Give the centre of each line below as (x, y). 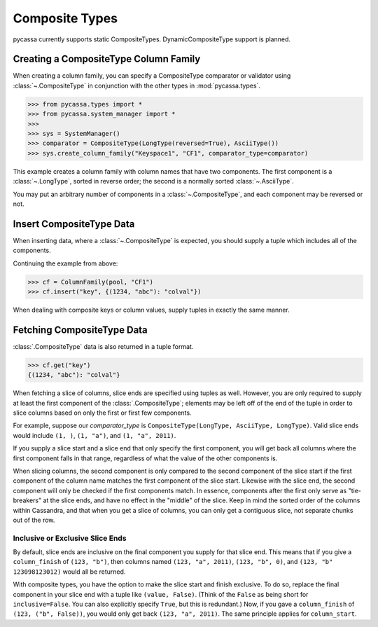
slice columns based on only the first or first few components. (102, 413)
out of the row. (34, 520)
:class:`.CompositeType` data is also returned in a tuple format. (103, 346)
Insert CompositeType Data (74, 224)
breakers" (27, 500)
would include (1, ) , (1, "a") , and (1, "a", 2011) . (94, 435)
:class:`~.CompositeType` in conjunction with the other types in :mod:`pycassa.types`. (136, 85)
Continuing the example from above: (65, 263)
